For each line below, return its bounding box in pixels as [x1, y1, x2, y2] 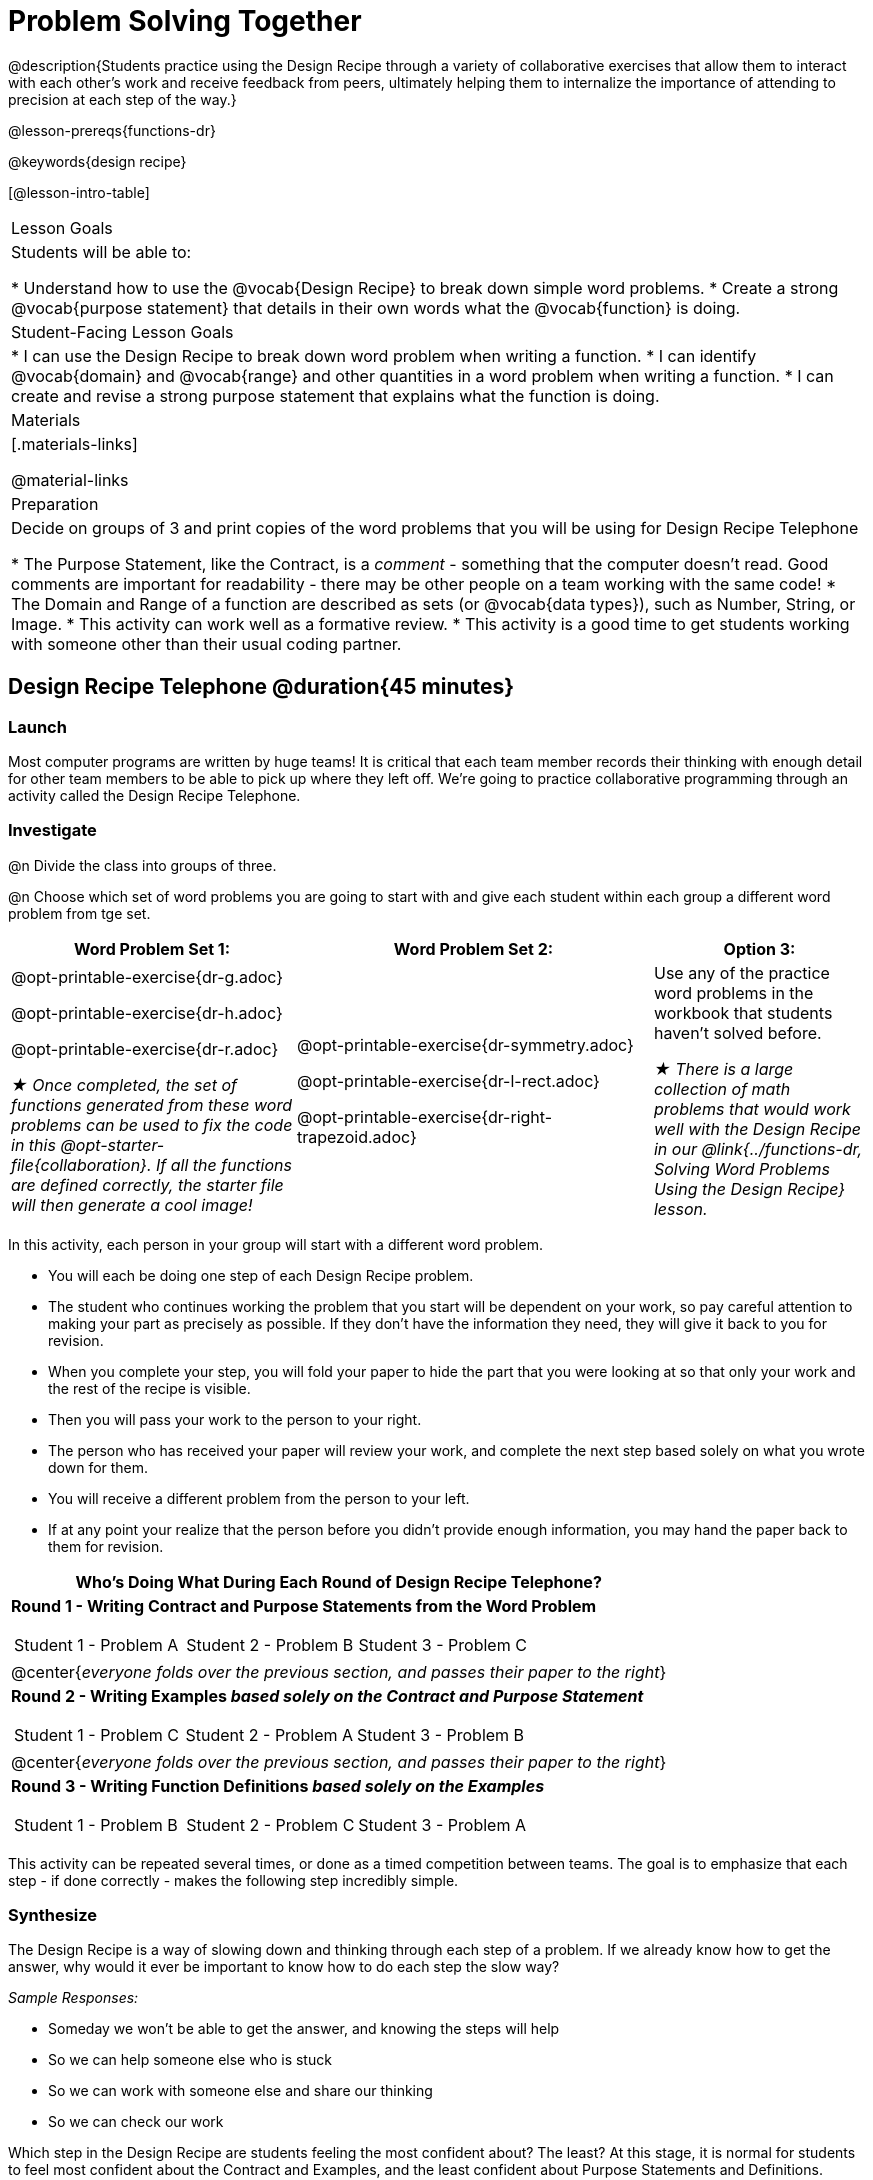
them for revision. [48, 1537, 164, 1555]
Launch [8, 716, 67, 737]
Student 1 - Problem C [14, 1724, 179, 1745]
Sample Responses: [8, 1989, 139, 2007]
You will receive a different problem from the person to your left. [48, 1489, 470, 1507]
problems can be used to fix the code [11, 1114, 293, 1135]
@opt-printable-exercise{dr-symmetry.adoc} [296, 1034, 634, 1055]
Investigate [8, 820, 97, 841]
